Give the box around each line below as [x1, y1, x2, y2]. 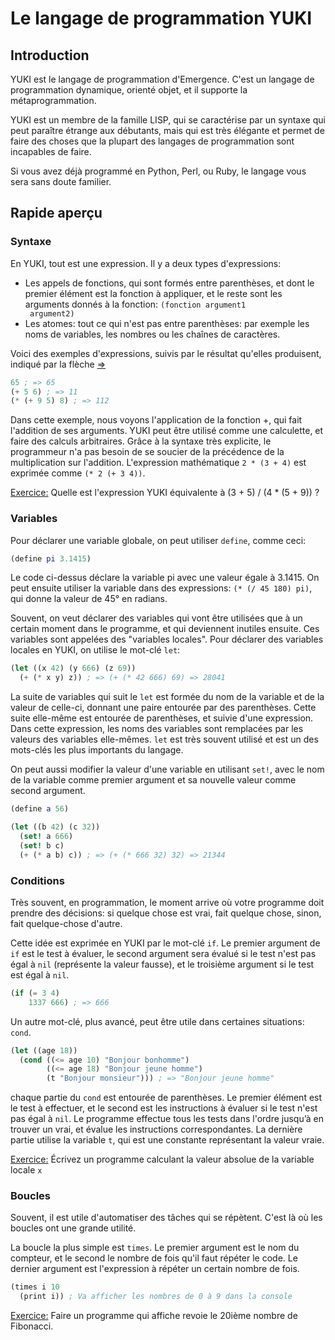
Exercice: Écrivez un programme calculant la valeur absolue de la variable [10, 1153, 315, 1166]
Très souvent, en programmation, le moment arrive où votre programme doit [10, 896, 325, 908]
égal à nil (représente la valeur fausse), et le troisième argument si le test [10, 958, 315, 970]
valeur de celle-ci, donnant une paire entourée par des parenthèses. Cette [10, 702, 317, 714]
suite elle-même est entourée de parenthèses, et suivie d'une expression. [10, 712, 314, 724]
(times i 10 [10, 1282, 60, 1292]
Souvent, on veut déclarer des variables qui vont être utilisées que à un [10, 612, 303, 624]
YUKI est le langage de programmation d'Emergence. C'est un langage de [10, 73, 315, 85]
